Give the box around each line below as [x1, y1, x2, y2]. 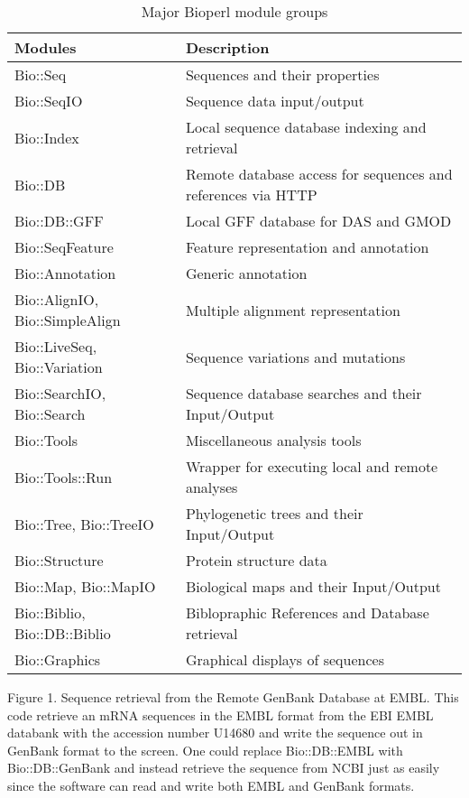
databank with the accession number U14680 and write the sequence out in [7, 723, 423, 742]
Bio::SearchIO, [14, 383, 106, 404]
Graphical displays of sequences [185, 649, 384, 670]
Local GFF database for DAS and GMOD [185, 210, 452, 231]
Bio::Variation [14, 357, 103, 377]
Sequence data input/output [185, 90, 364, 111]
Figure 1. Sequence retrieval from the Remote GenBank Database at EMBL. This [7, 688, 459, 706]
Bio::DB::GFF [14, 210, 104, 231]
